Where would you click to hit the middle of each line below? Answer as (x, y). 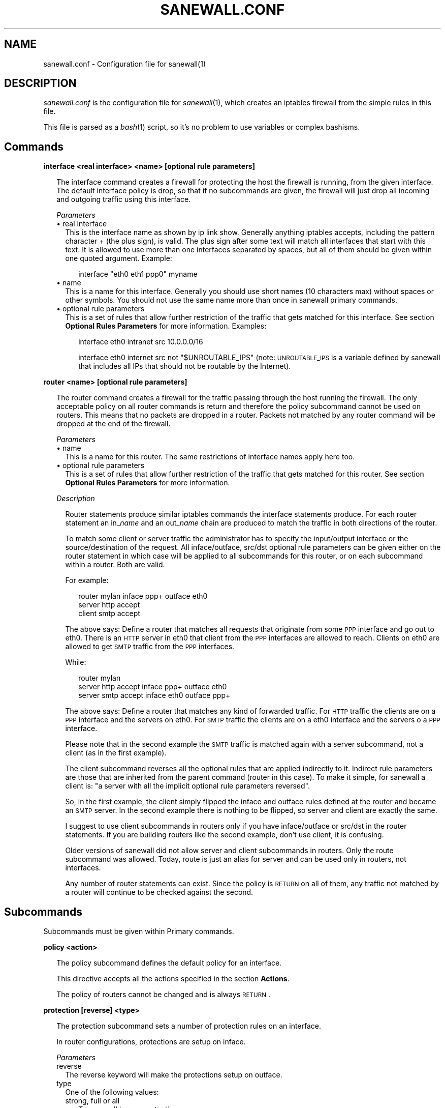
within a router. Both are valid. (115, 565)
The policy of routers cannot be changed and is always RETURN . (164, 995)
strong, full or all (92, 1101)
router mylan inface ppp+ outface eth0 (143, 596)
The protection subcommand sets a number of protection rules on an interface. (189, 1026)
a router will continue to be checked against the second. (159, 892)
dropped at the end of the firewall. (114, 424)
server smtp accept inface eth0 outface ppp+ (154, 695)
